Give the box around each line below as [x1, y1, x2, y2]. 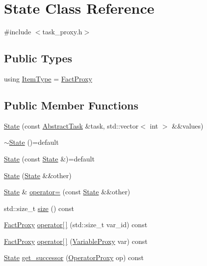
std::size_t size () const [4, 203, 75, 213]
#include [4, 27, 31, 37]
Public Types [4, 51, 73, 66]
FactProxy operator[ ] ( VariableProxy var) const [4, 236, 148, 246]
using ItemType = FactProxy [4, 73, 92, 83]
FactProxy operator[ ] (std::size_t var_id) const [4, 219, 148, 230]
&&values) [172, 120, 204, 131]
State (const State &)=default [4, 153, 95, 163]
